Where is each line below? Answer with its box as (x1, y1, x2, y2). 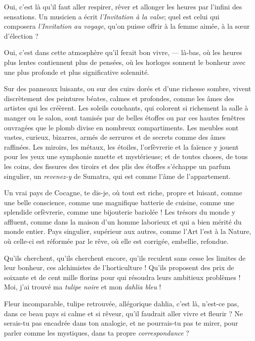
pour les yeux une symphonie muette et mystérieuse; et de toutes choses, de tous (4, 151, 248, 162)
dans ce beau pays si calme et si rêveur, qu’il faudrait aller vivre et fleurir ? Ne (4, 308, 243, 318)
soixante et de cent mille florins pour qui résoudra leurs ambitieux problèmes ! (4, 272, 241, 282)
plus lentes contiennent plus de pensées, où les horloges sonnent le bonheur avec (4, 57, 246, 67)
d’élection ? (4, 30, 39, 41)
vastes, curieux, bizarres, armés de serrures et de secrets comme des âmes (4, 132, 226, 142)
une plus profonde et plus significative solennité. (4, 66, 149, 77)
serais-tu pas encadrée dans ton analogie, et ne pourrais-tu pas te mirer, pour (4, 318, 238, 328)
